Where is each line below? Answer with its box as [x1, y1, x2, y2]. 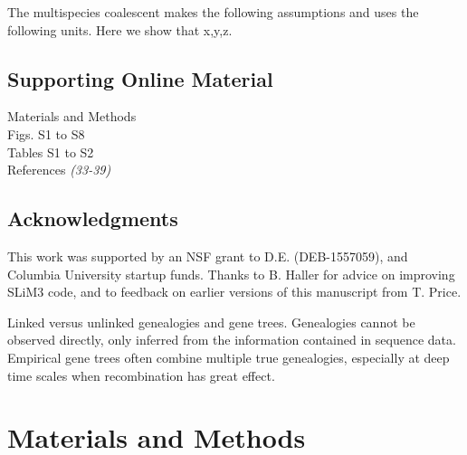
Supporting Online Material [7, 64, 273, 92]
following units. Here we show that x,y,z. [7, 20, 233, 39]
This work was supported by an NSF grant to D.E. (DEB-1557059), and [7, 246, 408, 265]
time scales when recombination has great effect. [7, 365, 275, 384]
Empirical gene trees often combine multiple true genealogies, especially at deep [7, 347, 450, 366]
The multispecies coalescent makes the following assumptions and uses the [7, 3, 419, 21]
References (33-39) [7, 160, 111, 179]
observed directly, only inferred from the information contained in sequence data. [7, 330, 456, 349]
